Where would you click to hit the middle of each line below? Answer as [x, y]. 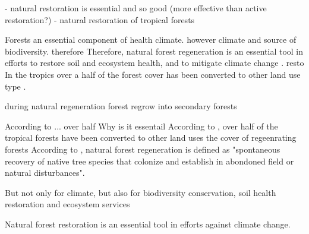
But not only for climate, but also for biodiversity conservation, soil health [141, 192]
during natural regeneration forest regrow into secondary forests [121, 106]
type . [15, 86]
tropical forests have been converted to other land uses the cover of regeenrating [151, 137]
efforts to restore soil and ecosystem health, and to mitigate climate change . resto [154, 63]
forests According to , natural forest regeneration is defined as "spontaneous [143, 149]
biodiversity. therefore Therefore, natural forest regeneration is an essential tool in [154, 51]
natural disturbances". [45, 173]
